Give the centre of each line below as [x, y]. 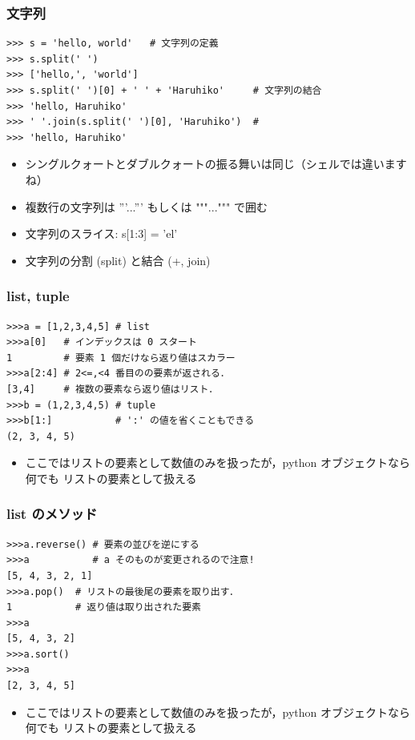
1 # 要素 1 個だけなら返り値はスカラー [121, 358]
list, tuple [38, 296]
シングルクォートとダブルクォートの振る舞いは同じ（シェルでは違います [216, 164]
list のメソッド [52, 514]
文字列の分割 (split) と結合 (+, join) [118, 260]
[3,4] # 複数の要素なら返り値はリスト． [113, 389]
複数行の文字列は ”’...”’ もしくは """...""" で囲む [146, 206]
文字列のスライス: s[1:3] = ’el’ [101, 233]
